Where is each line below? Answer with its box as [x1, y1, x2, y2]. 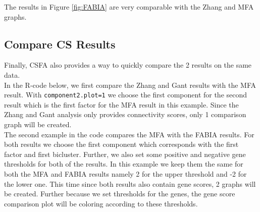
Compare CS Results [4, 36, 116, 51]
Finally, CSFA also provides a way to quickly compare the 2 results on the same [4, 60, 252, 70]
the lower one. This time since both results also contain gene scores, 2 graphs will [4, 178, 256, 189]
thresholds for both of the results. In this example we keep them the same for [4, 158, 243, 169]
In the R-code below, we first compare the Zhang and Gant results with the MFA [4, 79, 256, 90]
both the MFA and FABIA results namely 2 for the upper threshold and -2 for [4, 168, 247, 179]
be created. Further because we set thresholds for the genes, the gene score [4, 188, 235, 199]
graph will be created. [4, 119, 72, 130]
